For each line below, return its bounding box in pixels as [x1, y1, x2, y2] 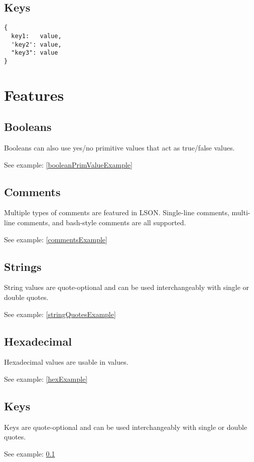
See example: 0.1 [4, 448, 55, 458]
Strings [4, 258, 42, 274]
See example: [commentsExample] [4, 234, 107, 244]
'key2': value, [11, 41, 62, 48]
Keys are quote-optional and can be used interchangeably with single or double [4, 421, 247, 432]
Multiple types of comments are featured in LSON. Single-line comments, [4, 207, 229, 218]
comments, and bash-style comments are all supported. [17, 217, 186, 228]
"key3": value [11, 49, 58, 57]
